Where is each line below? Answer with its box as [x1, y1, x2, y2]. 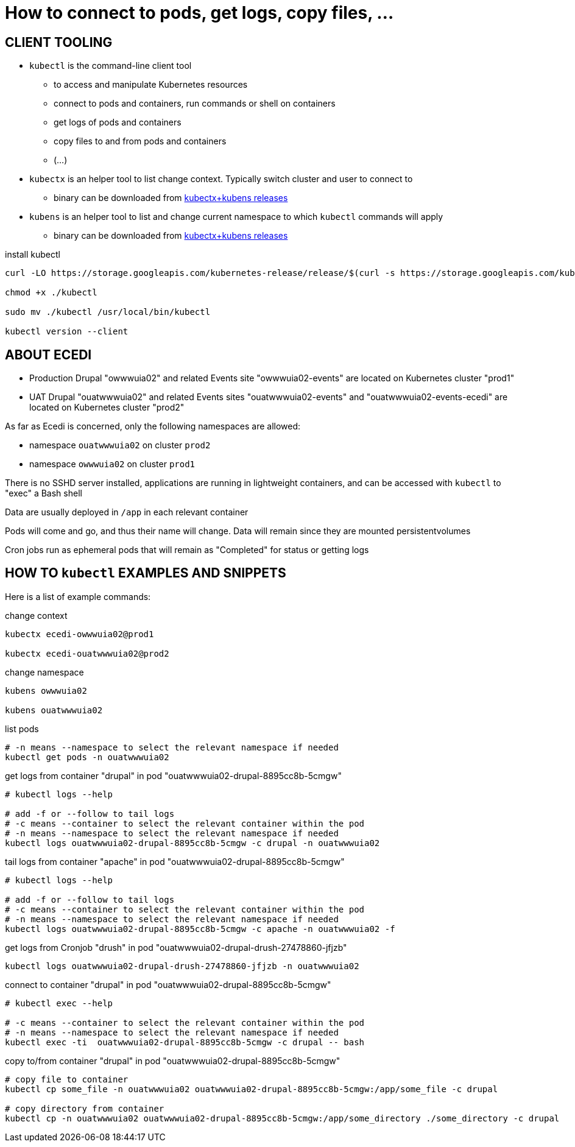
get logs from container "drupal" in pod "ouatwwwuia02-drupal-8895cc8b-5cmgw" [5, 770, 342, 781]
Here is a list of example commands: [5, 591, 151, 602]
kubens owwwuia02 [5, 685, 87, 696]
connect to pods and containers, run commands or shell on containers [54, 98, 336, 109]
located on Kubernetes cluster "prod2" [29, 402, 185, 413]
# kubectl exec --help [5, 998, 113, 1008]
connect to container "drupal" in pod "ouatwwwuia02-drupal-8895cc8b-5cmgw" [5, 979, 331, 990]
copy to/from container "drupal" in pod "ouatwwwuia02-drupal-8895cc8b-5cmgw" [5, 1055, 340, 1066]
